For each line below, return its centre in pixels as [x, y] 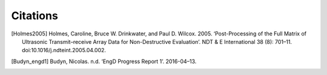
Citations [35, 16]
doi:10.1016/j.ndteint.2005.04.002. [64, 50]
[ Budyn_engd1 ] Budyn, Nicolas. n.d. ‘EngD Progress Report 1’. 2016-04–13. [104, 61]
